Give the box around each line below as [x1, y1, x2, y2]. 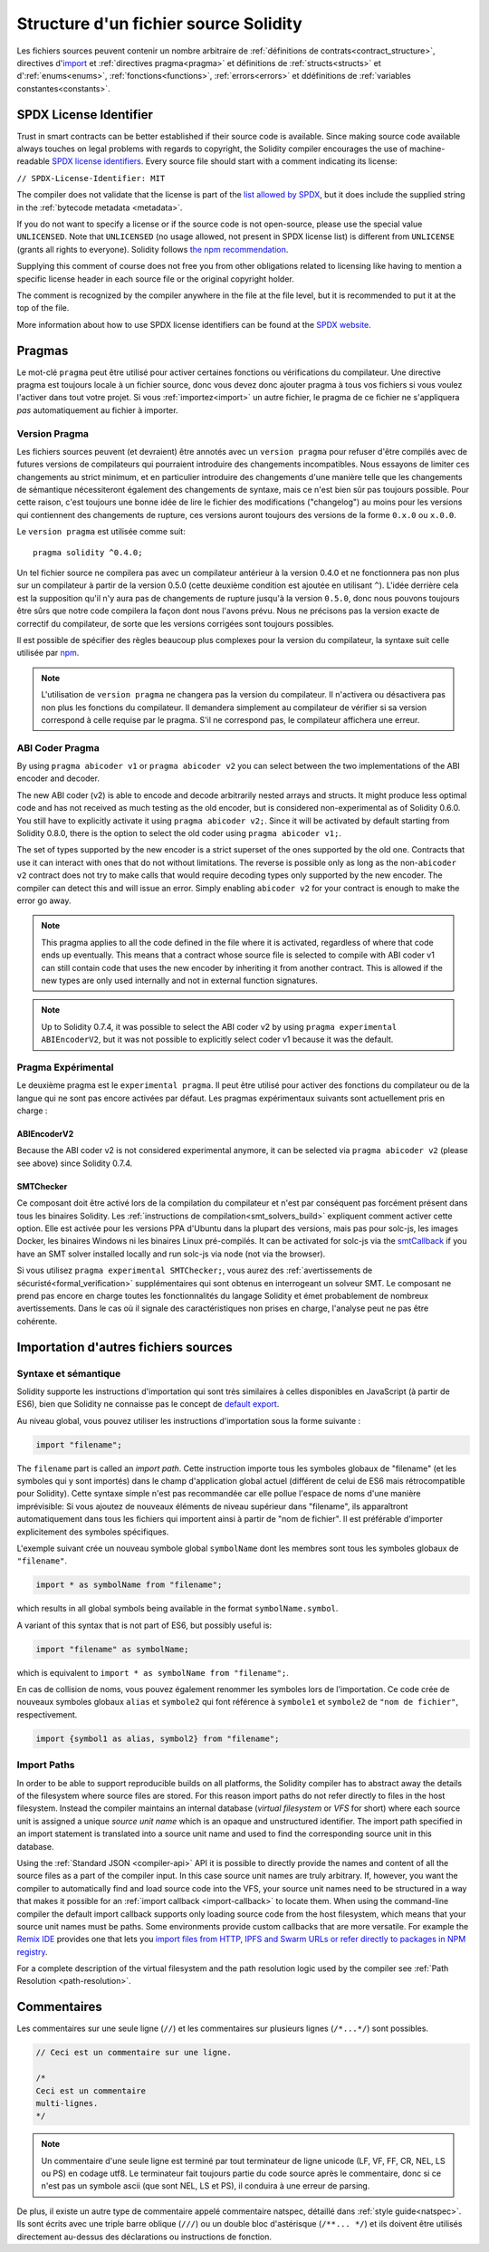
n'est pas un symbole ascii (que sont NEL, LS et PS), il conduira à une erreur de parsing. [41, 2180, 370, 2191]
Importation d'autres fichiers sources [16, 1339, 233, 1354]
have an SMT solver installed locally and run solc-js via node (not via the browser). [16, 1248, 326, 1259]
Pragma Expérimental [16, 1061, 114, 1073]
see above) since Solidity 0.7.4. [16, 1158, 133, 1169]
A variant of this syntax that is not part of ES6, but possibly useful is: [16, 1620, 272, 1631]
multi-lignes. [35, 2098, 99, 2108]
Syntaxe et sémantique [16, 1367, 121, 1380]
